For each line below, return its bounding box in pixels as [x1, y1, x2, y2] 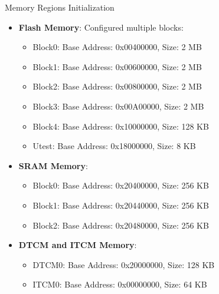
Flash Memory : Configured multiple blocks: [18, 21, 184, 33]
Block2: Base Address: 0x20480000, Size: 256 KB [32, 219, 209, 231]
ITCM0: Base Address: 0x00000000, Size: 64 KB [32, 278, 207, 290]
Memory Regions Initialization [5, 1, 115, 13]
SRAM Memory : [18, 159, 88, 171]
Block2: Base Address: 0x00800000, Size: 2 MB [32, 80, 202, 93]
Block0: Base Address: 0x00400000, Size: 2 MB [32, 41, 202, 53]
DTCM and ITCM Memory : [18, 239, 137, 251]
